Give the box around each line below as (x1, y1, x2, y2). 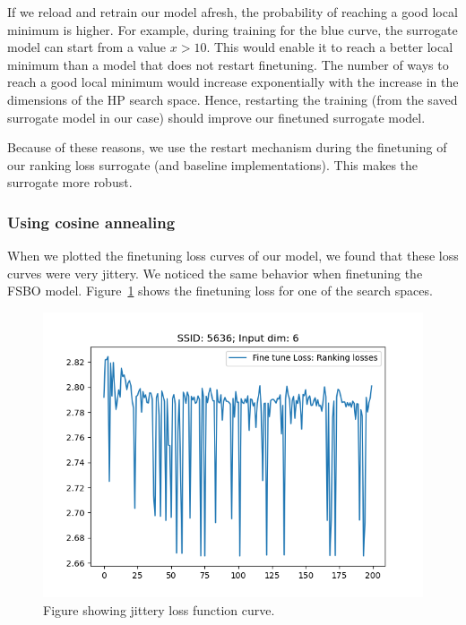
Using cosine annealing (7, 210, 176, 233)
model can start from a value (7, 38, 167, 56)
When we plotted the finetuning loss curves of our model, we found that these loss (7, 246, 459, 265)
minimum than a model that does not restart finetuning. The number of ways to (7, 55, 449, 73)
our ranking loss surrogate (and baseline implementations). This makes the (7, 155, 419, 174)
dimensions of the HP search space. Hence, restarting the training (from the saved (7, 90, 458, 108)
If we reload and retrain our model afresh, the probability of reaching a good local (7, 3, 458, 21)
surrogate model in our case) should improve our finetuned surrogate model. (7, 107, 426, 126)
